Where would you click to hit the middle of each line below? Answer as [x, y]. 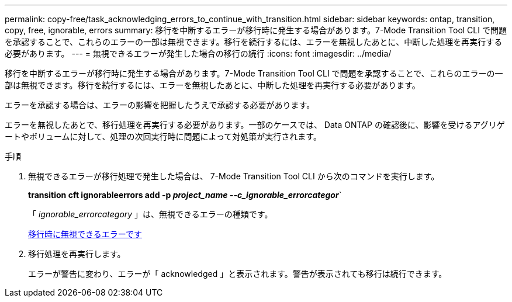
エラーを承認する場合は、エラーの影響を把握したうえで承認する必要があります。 [160, 105]
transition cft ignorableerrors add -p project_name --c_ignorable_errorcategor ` [185, 195]
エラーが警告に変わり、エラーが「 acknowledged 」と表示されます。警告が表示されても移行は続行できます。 [238, 274]
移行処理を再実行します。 [77, 254]
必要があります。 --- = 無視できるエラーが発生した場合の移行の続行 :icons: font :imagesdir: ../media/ [198, 53]
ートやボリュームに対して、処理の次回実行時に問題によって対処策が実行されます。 [163, 136]
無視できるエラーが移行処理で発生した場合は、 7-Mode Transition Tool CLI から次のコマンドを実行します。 [234, 176]
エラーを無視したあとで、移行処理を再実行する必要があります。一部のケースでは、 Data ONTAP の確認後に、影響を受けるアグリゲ [255, 125]
